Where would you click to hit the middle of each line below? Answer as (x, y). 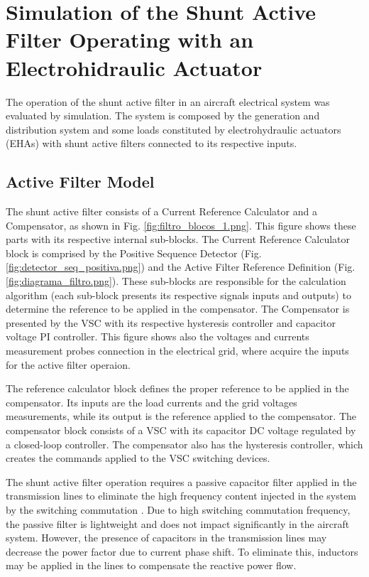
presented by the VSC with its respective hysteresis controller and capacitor (171, 322)
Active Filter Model (80, 182)
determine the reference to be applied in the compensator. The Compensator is (178, 309)
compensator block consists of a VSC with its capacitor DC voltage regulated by (181, 430)
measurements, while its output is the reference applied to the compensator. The (181, 416)
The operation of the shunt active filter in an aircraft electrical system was (168, 101)
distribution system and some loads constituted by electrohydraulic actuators (174, 129)
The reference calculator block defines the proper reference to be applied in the (177, 388)
